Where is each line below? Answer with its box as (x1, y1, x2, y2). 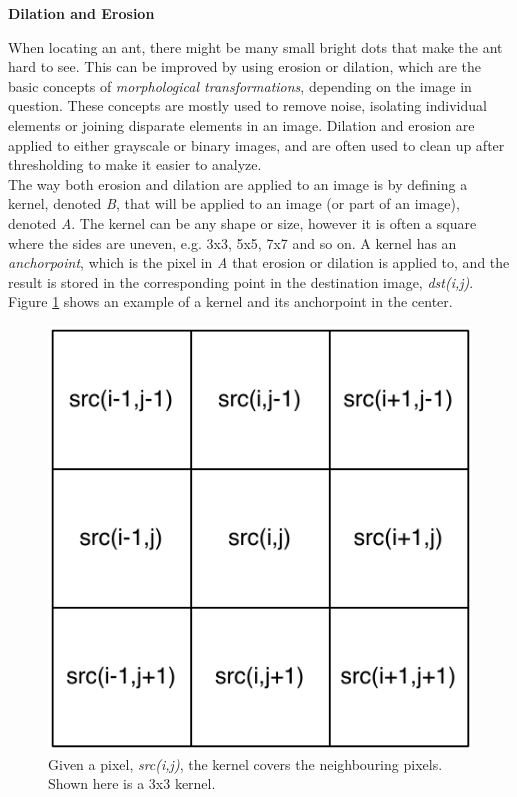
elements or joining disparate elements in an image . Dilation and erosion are (8, 114, 475, 135)
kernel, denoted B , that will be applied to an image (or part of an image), (8, 193, 460, 214)
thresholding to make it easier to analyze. (8, 154, 262, 175)
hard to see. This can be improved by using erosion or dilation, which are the (8, 56, 482, 77)
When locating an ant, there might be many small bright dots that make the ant (8, 36, 503, 57)
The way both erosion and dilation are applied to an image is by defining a (8, 173, 468, 194)
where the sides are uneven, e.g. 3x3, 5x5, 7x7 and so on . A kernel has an (8, 232, 457, 253)
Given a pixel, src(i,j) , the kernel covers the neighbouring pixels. (48, 753, 443, 774)
